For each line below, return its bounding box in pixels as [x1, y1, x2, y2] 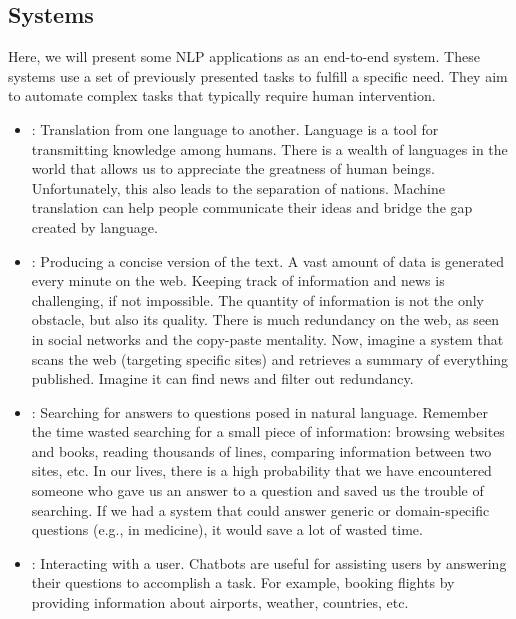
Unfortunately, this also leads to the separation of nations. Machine [31, 177, 445, 198]
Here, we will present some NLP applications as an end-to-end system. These [8, 46, 480, 67]
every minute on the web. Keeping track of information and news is [31, 270, 445, 291]
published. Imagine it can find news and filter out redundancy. [31, 368, 414, 389]
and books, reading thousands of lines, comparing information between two [31, 440, 492, 461]
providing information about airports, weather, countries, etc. [31, 592, 409, 613]
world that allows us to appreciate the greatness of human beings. [31, 158, 435, 179]
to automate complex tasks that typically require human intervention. [8, 85, 436, 106]
